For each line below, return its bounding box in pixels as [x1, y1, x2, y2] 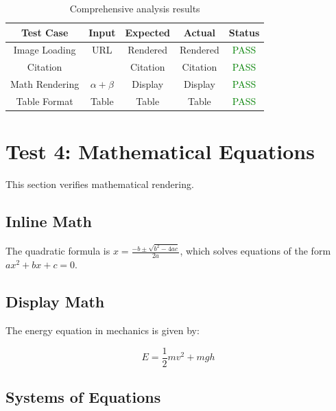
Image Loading [13, 43, 76, 57]
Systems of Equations [5, 386, 161, 407]
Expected [125, 25, 170, 39]
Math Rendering [10, 77, 80, 91]
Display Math [5, 291, 105, 312]
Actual [183, 25, 216, 39]
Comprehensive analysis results [69, 1, 200, 15]
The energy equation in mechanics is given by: [5, 322, 200, 337]
